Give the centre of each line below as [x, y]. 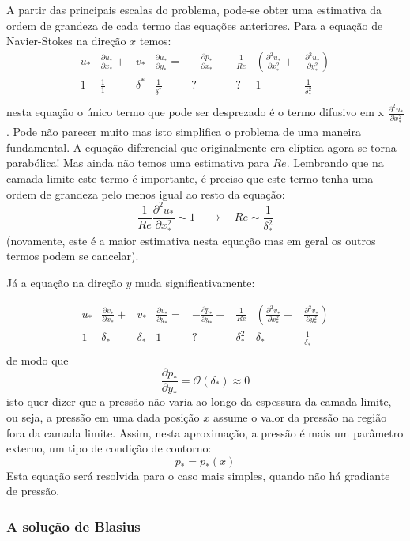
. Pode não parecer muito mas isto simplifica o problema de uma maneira [184, 132]
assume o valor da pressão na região [300, 416]
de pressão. [33, 491]
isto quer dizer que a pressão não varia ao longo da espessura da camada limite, [199, 401]
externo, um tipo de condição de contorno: [109, 448]
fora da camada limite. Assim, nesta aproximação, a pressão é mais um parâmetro [205, 432]
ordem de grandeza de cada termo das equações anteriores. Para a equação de [195, 25]
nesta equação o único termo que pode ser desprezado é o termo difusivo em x [195, 112]
